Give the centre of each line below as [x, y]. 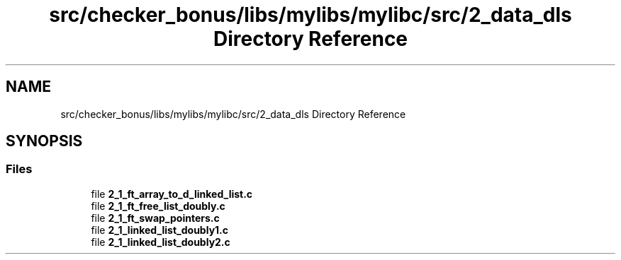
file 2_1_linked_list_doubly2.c [161, 242]
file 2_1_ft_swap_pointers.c [155, 218]
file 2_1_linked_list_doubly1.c [160, 230]
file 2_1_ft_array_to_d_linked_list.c [172, 194]
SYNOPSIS [44, 141]
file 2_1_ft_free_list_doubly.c [158, 206]
